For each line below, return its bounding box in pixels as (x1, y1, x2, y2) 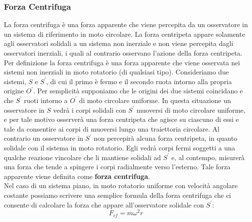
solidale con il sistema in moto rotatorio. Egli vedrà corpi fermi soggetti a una (4, 142, 236, 152)
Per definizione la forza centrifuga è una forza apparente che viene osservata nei (4, 57, 240, 67)
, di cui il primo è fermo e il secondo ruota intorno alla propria (46, 76, 232, 86)
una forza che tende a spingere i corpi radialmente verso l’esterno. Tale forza (4, 162, 231, 172)
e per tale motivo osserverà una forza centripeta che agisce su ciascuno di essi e (4, 114, 239, 124)
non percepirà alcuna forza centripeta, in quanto (94, 133, 237, 143)
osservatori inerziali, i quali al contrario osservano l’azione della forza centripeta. (4, 48, 242, 58)
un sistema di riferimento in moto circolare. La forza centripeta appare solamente (4, 29, 245, 39)
